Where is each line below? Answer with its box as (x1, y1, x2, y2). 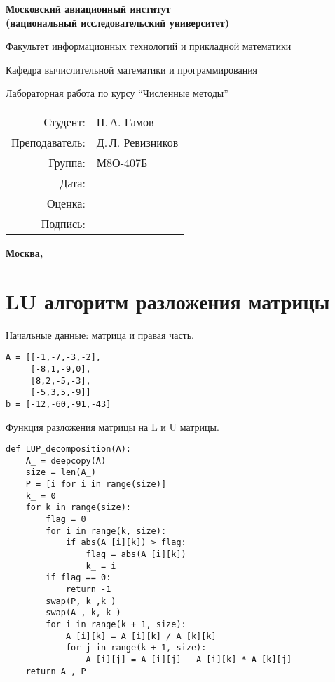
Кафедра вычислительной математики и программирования (6, 62, 258, 76)
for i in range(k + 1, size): (46, 620, 186, 629)
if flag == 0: (46, 573, 111, 583)
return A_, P (25, 666, 86, 676)
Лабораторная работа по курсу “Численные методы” (6, 86, 228, 100)
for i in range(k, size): (46, 526, 167, 536)
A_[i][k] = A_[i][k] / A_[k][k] (65, 631, 217, 641)
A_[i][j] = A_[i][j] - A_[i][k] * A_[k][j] (86, 654, 292, 664)
